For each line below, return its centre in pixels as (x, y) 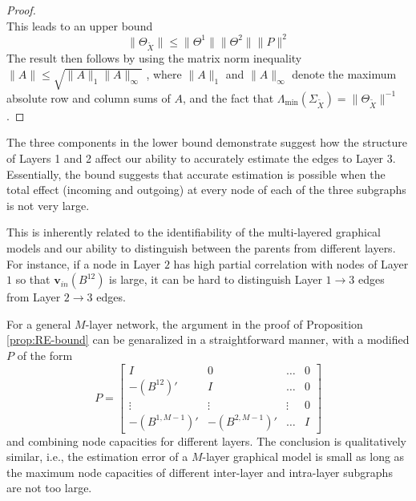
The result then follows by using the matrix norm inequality (154, 58)
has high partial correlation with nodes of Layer (291, 263)
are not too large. (49, 488)
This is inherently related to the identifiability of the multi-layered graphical (194, 232)
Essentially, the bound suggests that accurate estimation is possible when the (196, 174)
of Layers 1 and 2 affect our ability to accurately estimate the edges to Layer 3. (201, 158)
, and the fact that (228, 97)
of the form (45, 355)
